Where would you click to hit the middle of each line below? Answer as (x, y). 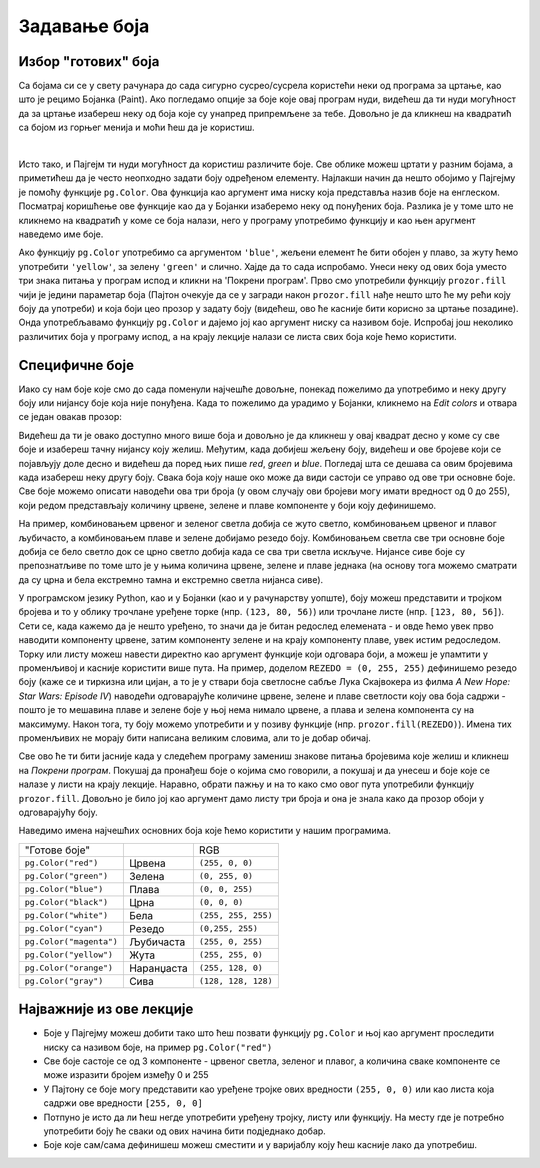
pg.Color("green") (66, 876)
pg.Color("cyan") (64, 928)
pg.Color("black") (66, 902)
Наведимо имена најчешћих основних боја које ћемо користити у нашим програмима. (205, 831)
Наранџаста (158, 968)
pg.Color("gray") (64, 981)
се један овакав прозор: (70, 417)
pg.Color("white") (66, 915)
